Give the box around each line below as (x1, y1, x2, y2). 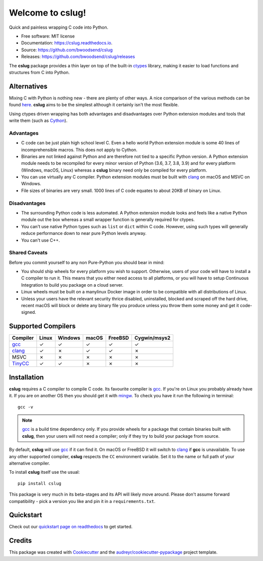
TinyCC (12, 360, 29, 367)
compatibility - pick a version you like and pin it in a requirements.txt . (9, 498, 156, 504)
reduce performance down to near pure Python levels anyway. (21, 231, 147, 236)
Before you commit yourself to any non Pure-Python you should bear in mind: (9, 259, 165, 265)
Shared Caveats (9, 249, 48, 256)
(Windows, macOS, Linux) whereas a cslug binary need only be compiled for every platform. (21, 167, 207, 173)
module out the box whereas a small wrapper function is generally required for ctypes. (21, 217, 195, 223)
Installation (9, 373, 44, 381)
